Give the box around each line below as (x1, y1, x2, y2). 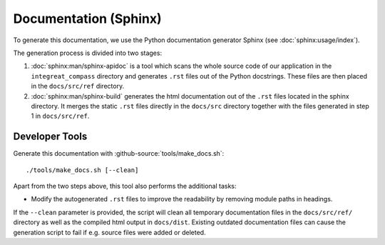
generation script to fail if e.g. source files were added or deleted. (13, 228, 206, 236)
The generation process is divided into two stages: (13, 49, 163, 57)
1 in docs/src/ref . (31, 111, 90, 121)
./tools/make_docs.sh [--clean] (26, 166, 139, 174)
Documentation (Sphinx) (13, 11, 162, 26)
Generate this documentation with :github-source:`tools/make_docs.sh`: (13, 149, 225, 158)
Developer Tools (13, 131, 88, 143)
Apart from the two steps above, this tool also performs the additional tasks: (13, 181, 237, 190)
